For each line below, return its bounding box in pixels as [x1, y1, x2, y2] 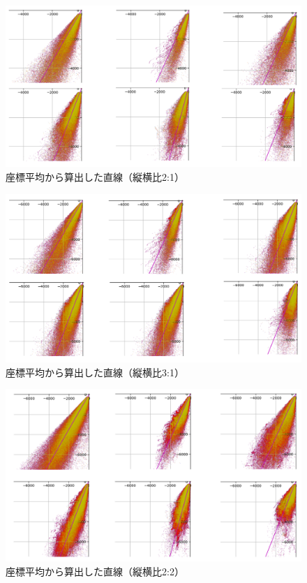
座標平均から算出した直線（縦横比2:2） [6, 563, 184, 578]
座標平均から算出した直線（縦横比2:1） [6, 170, 184, 184]
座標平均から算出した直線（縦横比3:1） [6, 364, 184, 379]
